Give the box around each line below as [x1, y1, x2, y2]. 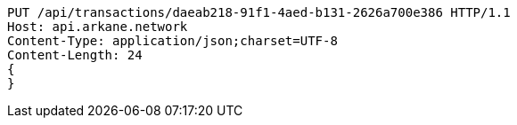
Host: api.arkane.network [7, 20, 188, 34]
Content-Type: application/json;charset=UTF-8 [7, 34, 338, 48]
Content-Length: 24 [7, 48, 143, 62]
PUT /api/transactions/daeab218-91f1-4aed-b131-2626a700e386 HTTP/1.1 [7, 5, 511, 20]
